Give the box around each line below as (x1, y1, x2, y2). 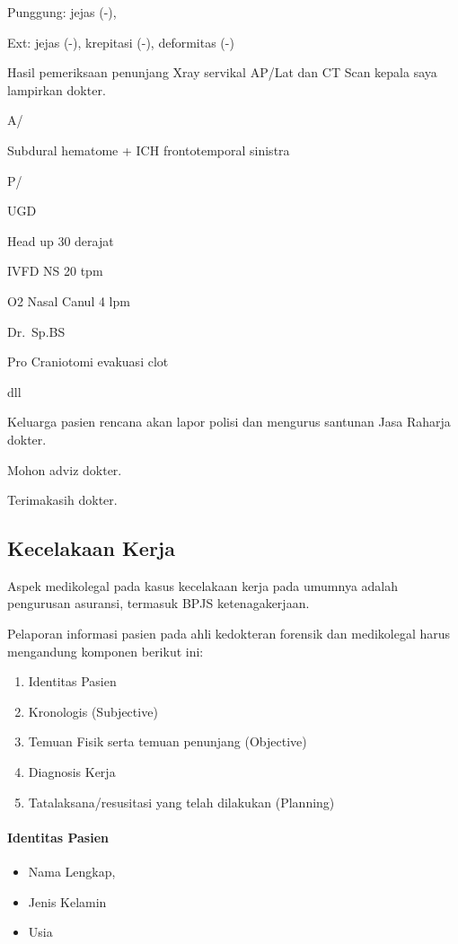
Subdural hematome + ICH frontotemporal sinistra (7, 140, 290, 159)
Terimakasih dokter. (7, 490, 118, 509)
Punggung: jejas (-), (7, 3, 117, 21)
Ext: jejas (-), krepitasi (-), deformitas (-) (7, 32, 234, 51)
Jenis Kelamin (28, 892, 107, 911)
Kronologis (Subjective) (28, 701, 158, 720)
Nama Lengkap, (28, 862, 116, 881)
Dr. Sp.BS (7, 322, 66, 340)
